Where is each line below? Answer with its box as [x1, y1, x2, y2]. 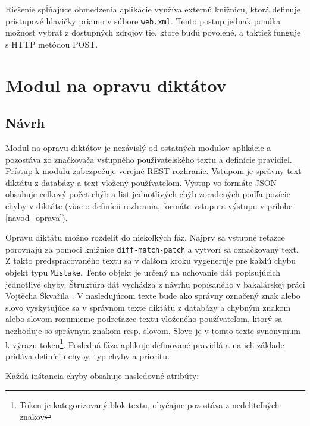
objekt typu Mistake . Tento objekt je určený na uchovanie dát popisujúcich [5, 266, 281, 279]
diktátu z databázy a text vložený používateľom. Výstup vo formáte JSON [5, 176, 277, 188]
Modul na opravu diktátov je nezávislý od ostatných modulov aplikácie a [5, 141, 271, 154]
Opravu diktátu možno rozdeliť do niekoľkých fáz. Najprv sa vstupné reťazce [5, 231, 285, 244]
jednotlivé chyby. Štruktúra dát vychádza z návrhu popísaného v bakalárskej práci [5, 277, 305, 290]
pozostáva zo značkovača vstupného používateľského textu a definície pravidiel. [5, 153, 292, 165]
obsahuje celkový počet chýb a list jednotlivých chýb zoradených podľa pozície [5, 188, 290, 200]
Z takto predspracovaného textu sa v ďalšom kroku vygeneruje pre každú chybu [5, 254, 296, 267]
